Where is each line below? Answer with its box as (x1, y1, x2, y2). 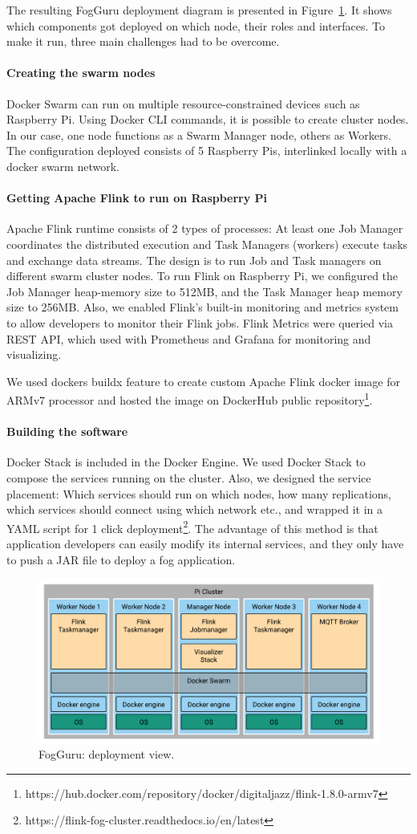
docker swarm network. (6, 157, 119, 174)
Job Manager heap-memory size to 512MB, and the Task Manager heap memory (6, 283, 403, 299)
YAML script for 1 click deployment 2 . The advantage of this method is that (6, 517, 379, 536)
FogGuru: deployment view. (38, 746, 175, 763)
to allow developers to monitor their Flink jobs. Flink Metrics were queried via (6, 314, 393, 331)
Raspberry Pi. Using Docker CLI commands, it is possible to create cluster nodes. (6, 111, 409, 128)
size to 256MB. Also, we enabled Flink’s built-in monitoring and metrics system (6, 299, 399, 315)
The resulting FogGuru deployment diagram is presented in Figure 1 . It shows (6, 2, 392, 18)
